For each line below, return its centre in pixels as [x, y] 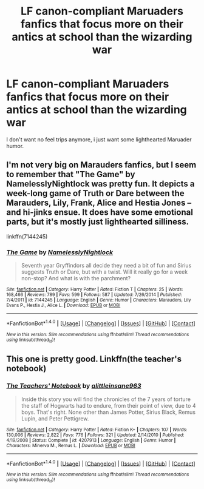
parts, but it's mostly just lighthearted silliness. [98, 222]
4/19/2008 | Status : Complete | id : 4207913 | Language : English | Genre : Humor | [91, 440]
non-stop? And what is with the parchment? [76, 278]
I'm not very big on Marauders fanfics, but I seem [101, 165]
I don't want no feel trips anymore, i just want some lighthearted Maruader [99, 139]
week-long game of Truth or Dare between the [95, 193]
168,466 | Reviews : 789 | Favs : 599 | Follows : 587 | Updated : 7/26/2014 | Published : [94, 295]
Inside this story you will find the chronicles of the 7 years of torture [106, 399]
